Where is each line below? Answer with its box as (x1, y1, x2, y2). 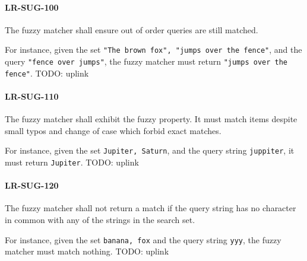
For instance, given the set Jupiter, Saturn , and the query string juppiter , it (5, 144, 295, 157)
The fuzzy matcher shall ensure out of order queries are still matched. (5, 23, 258, 36)
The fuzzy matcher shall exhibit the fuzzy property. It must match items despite (5, 113, 297, 125)
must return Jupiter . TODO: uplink (5, 156, 139, 168)
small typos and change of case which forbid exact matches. (5, 124, 221, 136)
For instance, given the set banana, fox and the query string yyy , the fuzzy (5, 233, 281, 246)
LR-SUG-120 (5, 179, 59, 192)
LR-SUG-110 (5, 90, 59, 102)
